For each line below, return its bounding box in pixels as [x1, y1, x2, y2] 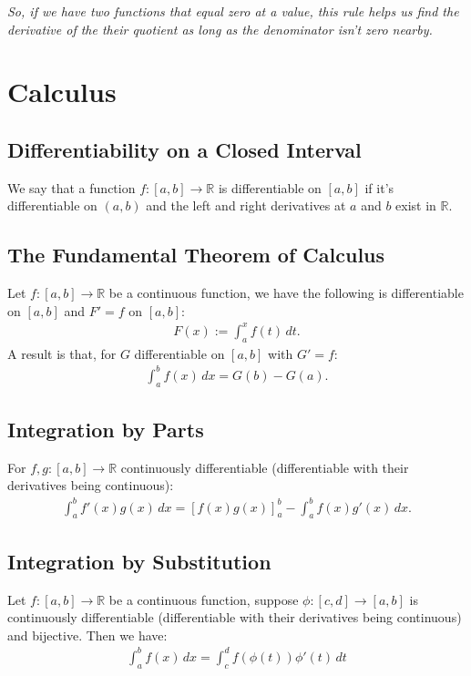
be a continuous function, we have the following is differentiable [108, 283, 464, 302]
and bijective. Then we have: [7, 625, 168, 644]
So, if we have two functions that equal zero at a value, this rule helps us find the [7, 2, 459, 20]
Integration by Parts [7, 415, 204, 443]
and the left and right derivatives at [146, 196, 346, 215]
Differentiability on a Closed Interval [7, 135, 362, 163]
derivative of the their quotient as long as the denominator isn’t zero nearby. [7, 19, 433, 38]
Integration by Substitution [7, 547, 271, 575]
